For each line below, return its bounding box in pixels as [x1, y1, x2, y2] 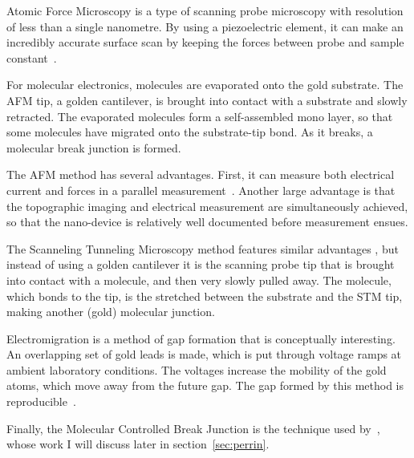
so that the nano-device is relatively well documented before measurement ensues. [6, 213, 408, 230]
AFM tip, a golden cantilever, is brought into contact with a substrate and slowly [6, 91, 408, 108]
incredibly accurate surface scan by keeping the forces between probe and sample [6, 34, 404, 51]
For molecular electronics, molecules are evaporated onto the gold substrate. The [6, 76, 404, 93]
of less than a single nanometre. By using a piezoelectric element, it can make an [6, 18, 404, 34]
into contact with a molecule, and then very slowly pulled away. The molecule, [6, 271, 392, 288]
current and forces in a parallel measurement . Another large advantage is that [6, 181, 396, 198]
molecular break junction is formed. [6, 139, 181, 156]
